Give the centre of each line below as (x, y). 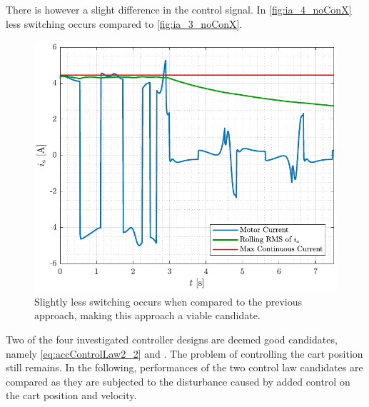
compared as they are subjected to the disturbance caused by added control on (178, 381)
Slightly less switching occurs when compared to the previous (168, 301)
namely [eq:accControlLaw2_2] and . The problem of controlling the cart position (184, 353)
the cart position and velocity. (71, 395)
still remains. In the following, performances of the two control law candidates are (184, 367)
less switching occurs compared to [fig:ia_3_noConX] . (124, 23)
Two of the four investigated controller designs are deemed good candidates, (172, 340)
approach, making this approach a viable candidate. (147, 315)
